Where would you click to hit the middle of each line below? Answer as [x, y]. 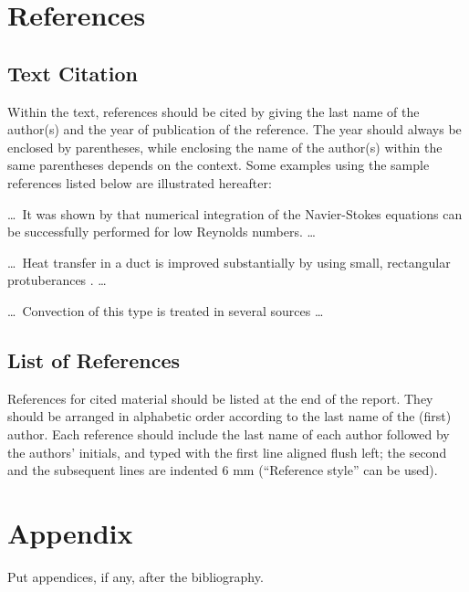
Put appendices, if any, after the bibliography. [135, 576]
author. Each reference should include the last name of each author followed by [229, 433]
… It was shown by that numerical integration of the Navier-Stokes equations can [235, 213]
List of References [94, 359]
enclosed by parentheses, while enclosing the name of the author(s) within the [225, 147]
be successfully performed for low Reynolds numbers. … [162, 232]
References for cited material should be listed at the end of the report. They [220, 398]
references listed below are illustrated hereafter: [140, 182]
